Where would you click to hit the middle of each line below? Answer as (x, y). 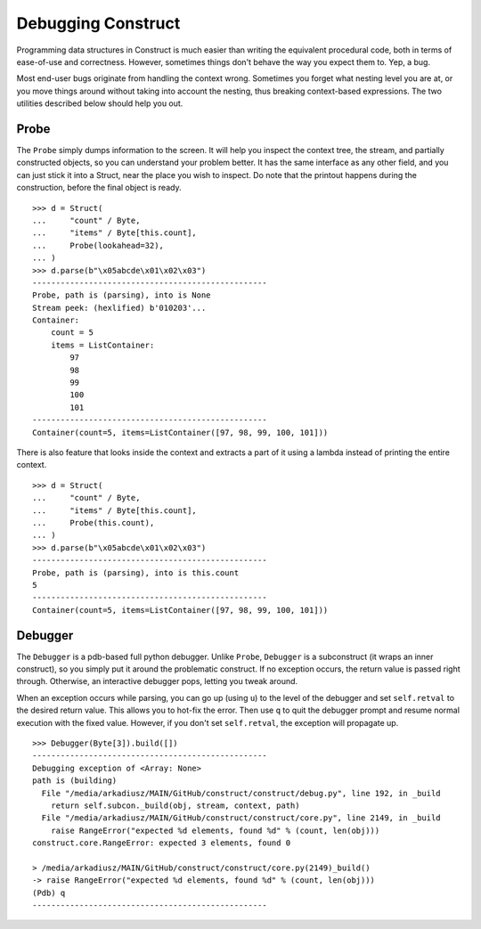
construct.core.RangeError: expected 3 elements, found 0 (162, 843)
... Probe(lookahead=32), (98, 245)
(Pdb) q (49, 892)
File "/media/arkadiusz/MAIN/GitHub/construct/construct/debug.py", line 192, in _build (241, 793)
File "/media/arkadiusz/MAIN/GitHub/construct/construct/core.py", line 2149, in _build (241, 818)
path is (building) (75, 781)
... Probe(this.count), (94, 522)
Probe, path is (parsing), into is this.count (136, 573)
